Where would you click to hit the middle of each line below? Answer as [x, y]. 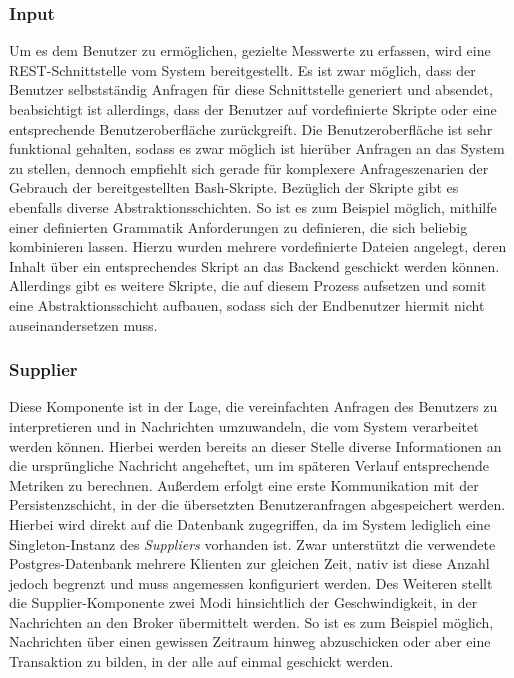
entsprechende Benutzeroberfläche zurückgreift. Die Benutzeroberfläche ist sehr [251, 128]
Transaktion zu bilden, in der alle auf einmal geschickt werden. [201, 661]
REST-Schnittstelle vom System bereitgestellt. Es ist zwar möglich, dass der [242, 69]
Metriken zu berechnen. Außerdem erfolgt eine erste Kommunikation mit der [244, 484]
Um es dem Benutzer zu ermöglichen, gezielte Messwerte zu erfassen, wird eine [250, 50]
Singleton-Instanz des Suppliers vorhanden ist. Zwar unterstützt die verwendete [252, 543]
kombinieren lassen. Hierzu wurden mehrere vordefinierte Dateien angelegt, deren [258, 246]
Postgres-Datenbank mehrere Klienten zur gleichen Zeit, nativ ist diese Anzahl [249, 563]
